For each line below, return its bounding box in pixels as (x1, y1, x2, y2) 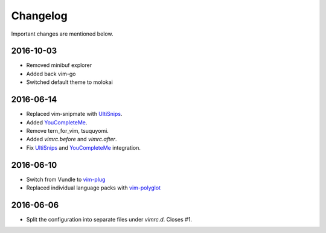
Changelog (11, 9, 68, 22)
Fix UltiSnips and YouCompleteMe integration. (26, 144, 141, 151)
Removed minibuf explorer (26, 62, 92, 69)
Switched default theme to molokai (26, 78, 113, 86)
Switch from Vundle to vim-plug (26, 176, 106, 183)
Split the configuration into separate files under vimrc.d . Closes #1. (26, 215, 193, 223)
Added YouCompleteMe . (26, 118, 88, 126)
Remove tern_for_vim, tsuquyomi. (26, 127, 109, 134)
